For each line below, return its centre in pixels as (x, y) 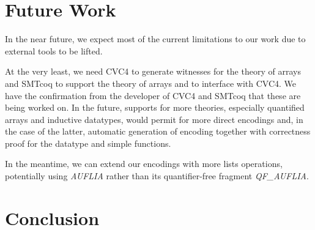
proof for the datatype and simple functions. (88, 143)
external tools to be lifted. (54, 50)
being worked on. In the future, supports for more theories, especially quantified (155, 107)
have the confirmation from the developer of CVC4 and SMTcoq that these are (153, 95)
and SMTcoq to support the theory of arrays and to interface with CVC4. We (150, 83)
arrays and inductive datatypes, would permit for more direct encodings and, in (154, 119)
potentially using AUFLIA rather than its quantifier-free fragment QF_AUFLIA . (157, 176)
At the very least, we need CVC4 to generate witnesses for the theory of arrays (153, 71)
